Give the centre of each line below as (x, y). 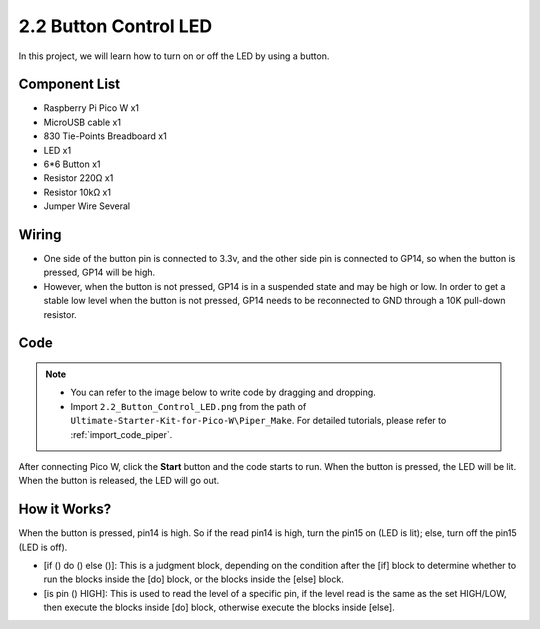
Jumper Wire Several (86, 206)
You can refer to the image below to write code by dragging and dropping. (223, 392)
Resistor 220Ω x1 (78, 178)
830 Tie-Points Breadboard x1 (105, 136)
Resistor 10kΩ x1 (77, 192)
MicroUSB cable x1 (82, 122)
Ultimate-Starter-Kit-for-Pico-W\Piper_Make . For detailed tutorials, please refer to (258, 421)
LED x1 (57, 150)
